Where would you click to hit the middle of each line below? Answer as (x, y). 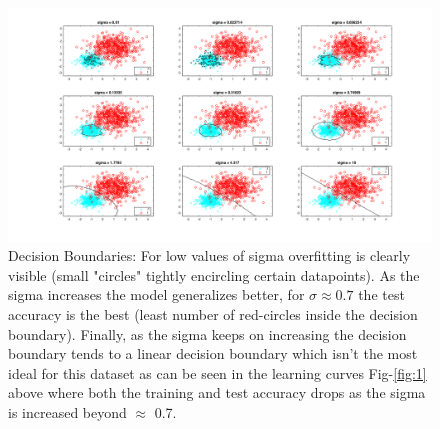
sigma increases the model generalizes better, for (156, 294)
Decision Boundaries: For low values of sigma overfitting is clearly (209, 255)
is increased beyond (67, 411)
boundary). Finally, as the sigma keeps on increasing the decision (207, 333)
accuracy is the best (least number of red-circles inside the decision (213, 313)
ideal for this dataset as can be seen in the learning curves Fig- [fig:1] (217, 372)
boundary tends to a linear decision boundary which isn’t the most (213, 353)
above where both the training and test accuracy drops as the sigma (217, 392)
